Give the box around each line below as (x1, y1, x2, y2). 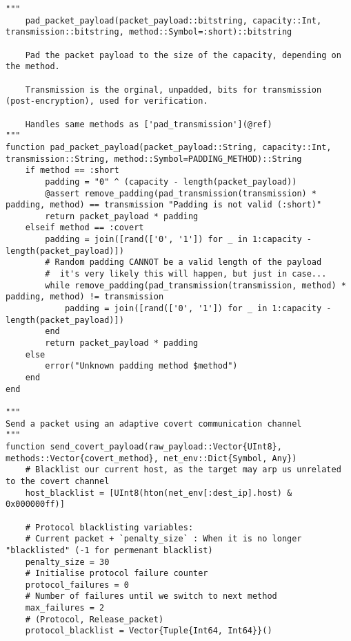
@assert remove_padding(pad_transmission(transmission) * (45, 188, 317, 198)
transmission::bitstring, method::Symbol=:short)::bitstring (6, 27, 292, 37)
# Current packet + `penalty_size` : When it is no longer (25, 534, 302, 544)
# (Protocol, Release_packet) (25, 614, 164, 624)
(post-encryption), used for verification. (6, 96, 208, 106)
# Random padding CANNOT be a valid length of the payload (45, 257, 322, 268)
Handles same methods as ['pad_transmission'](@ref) (25, 119, 272, 129)
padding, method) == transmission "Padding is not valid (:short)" (6, 200, 322, 210)
